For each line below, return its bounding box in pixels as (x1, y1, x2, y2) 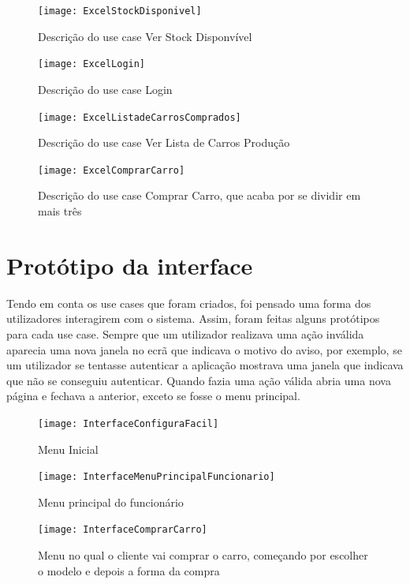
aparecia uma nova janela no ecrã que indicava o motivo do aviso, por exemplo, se (6, 341, 402, 358)
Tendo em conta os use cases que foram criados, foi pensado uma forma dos (6, 294, 371, 311)
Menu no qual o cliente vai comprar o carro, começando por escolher (38, 547, 368, 563)
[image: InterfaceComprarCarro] (38, 524, 207, 536)
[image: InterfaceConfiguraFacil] (38, 417, 219, 429)
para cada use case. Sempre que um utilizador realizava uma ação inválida (6, 325, 364, 342)
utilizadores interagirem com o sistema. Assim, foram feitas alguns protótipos (6, 310, 380, 327)
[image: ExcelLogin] (38, 58, 146, 70)
